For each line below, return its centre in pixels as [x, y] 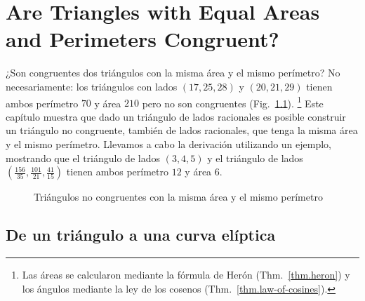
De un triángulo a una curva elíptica [141, 235]
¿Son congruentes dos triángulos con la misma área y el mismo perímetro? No [173, 73]
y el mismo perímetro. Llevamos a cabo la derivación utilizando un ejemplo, [169, 143]
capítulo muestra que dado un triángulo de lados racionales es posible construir [176, 116]
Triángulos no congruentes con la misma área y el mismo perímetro [178, 197]
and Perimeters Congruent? [142, 39]
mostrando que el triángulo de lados [83, 158]
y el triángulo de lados [255, 158]
